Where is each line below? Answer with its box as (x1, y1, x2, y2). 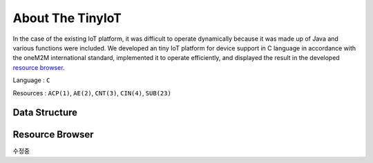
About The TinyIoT (12, 10, 122, 26)
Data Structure (12, 107, 78, 119)
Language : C (12, 76, 50, 84)
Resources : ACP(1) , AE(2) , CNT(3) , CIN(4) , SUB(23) (12, 88, 172, 97)
